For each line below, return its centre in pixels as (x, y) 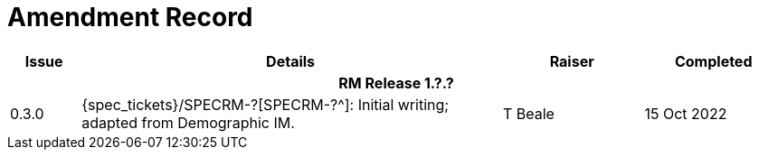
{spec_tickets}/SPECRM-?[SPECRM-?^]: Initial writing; (266, 104)
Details (291, 61)
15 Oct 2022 (686, 113)
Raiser (572, 61)
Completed (713, 61)
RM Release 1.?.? (396, 83)
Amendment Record (130, 17)
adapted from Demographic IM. (188, 122)
